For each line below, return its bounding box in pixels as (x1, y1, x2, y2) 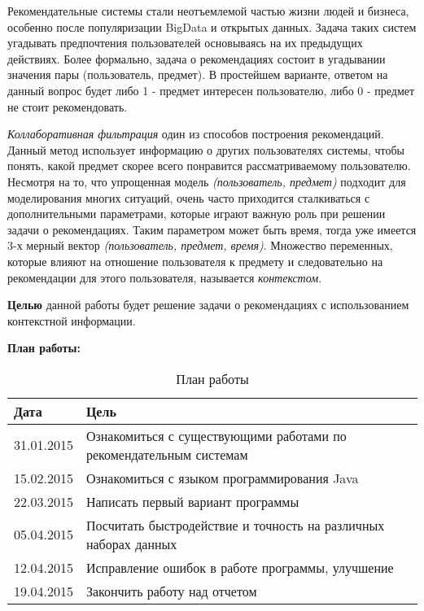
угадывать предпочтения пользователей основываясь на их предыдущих (7, 34, 363, 51)
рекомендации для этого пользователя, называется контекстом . (7, 268, 322, 286)
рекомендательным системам (85, 444, 248, 464)
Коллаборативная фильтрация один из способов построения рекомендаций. (7, 125, 384, 142)
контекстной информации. (7, 312, 136, 329)
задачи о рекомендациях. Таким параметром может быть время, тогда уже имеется (7, 220, 417, 238)
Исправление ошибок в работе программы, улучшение (85, 557, 394, 577)
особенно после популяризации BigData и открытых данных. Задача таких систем (7, 18, 417, 35)
